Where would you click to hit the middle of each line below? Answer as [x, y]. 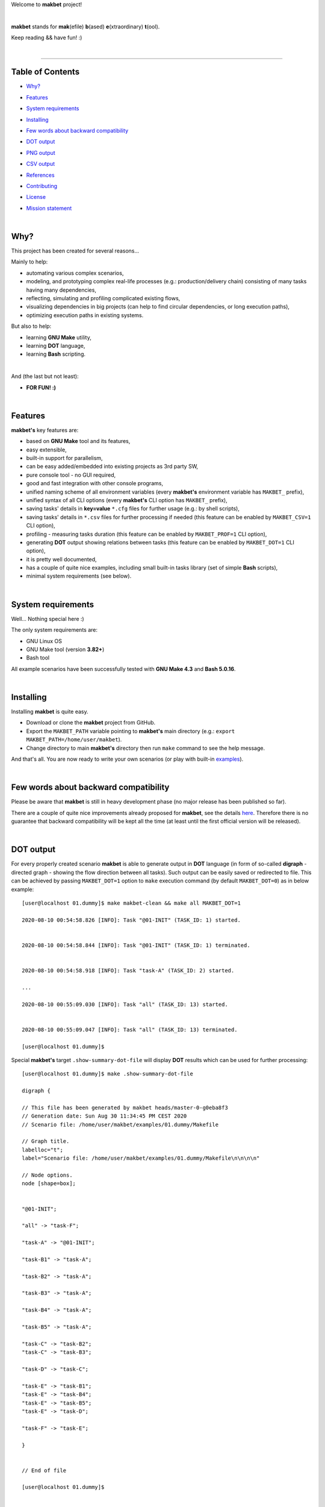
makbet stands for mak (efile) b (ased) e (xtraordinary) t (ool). [85, 27]
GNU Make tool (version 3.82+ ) [65, 649]
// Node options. [47, 1175]
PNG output [41, 153]
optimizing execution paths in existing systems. [85, 315]
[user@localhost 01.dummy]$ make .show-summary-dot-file [108, 1074]
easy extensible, [46, 450]
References [40, 175]
